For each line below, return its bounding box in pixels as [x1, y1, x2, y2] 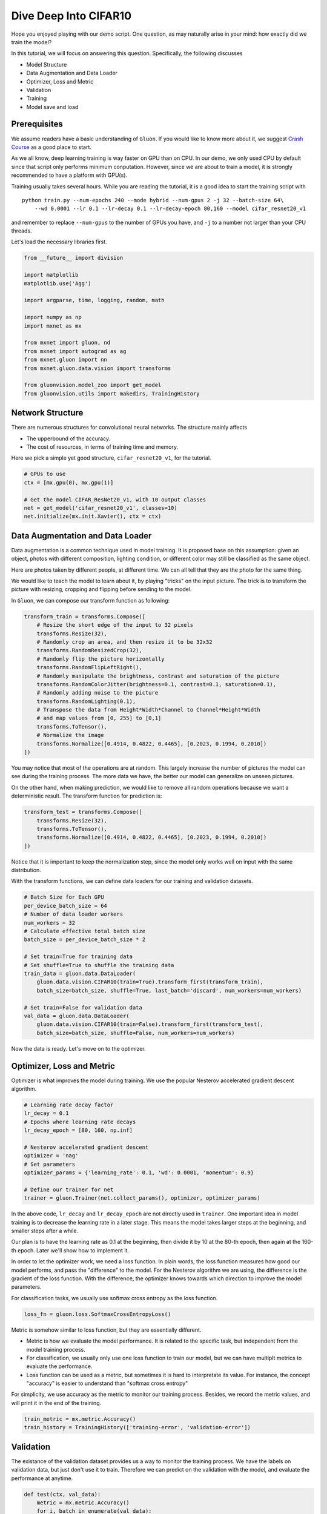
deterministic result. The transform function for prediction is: [11, 792, 162, 799]
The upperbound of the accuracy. [26, 435, 111, 442]
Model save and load [26, 103, 79, 110]
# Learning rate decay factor [24, 1101, 114, 1108]
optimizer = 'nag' [24, 1152, 79, 1159]
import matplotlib [24, 271, 79, 279]
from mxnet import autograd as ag [24, 348, 127, 354]
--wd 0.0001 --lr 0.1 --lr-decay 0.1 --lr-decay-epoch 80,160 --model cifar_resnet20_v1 [34, 205, 306, 212]
